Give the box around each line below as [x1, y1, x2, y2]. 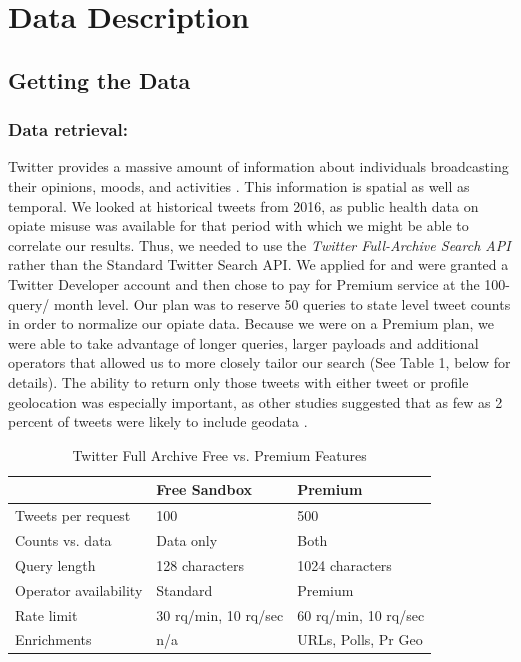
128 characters [156, 554, 244, 575]
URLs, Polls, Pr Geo [297, 629, 423, 650]
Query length [15, 554, 96, 575]
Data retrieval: [8, 117, 129, 142]
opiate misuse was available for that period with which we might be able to [8, 215, 469, 236]
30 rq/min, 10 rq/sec [156, 604, 284, 625]
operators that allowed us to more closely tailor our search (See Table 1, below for [8, 352, 511, 373]
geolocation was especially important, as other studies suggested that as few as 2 [8, 391, 503, 412]
